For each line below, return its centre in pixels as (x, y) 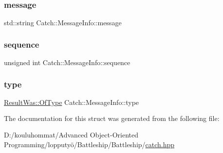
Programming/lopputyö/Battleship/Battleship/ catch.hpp (89, 144)
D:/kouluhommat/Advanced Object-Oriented (71, 135)
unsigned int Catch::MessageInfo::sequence (67, 62)
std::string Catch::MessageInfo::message (63, 23)
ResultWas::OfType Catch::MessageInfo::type (72, 102)
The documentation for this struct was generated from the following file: (112, 118)
